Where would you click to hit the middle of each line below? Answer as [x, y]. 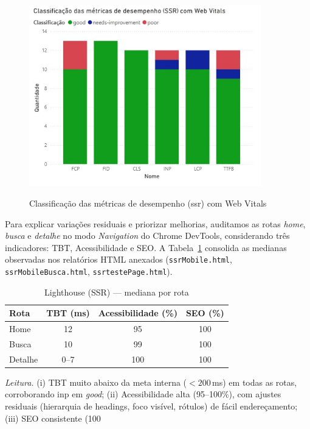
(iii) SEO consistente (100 [53, 418]
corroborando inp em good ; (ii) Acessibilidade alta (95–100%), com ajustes [143, 394]
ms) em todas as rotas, [255, 382]
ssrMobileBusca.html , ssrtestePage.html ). [89, 271]
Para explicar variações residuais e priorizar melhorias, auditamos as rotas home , [155, 223]
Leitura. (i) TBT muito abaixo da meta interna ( [96, 382]
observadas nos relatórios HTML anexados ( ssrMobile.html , [119, 259]
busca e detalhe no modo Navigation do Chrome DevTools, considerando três [147, 236]
